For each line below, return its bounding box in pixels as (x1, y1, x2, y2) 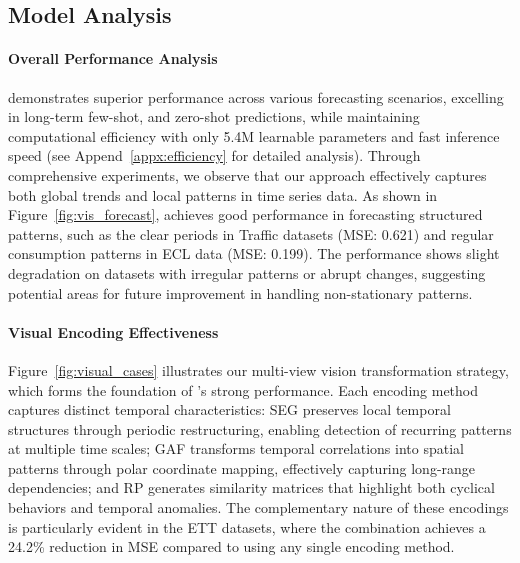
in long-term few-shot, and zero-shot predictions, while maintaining (8, 106, 420, 127)
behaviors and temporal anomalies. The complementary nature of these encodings (8, 497, 509, 518)
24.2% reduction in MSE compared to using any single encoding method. (8, 536, 455, 557)
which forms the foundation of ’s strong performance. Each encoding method (8, 379, 479, 400)
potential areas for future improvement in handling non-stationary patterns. (8, 282, 473, 303)
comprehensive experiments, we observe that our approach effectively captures (8, 164, 487, 185)
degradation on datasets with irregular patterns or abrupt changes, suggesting (8, 262, 486, 283)
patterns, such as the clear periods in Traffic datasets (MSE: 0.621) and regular (8, 223, 494, 244)
